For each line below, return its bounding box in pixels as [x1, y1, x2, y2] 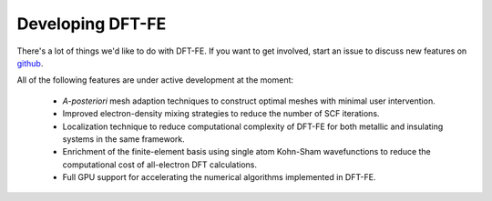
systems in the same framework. [62, 133, 186, 145]
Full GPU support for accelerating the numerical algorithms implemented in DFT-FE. [62, 172, 376, 183]
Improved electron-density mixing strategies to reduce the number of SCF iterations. [62, 108, 380, 119]
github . [16, 57, 44, 68]
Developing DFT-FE [16, 14, 167, 34]
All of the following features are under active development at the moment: [16, 75, 294, 85]
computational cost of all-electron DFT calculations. [62, 159, 257, 170]
